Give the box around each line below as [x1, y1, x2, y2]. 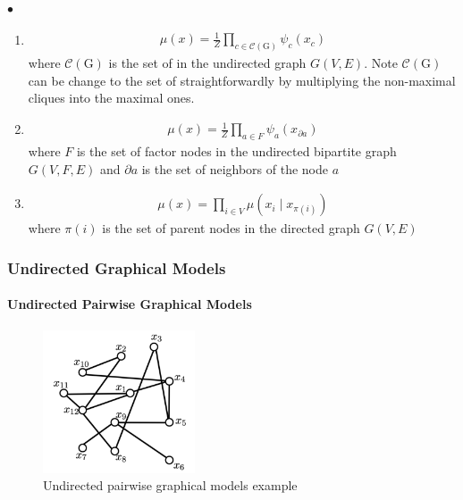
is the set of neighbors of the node [141, 159, 329, 178]
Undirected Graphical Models [7, 256, 226, 279]
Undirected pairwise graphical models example [43, 476, 298, 495]
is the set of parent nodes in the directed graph [102, 219, 360, 237]
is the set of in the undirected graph [108, 54, 307, 71]
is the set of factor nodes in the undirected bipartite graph [76, 142, 397, 161]
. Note [364, 54, 398, 71]
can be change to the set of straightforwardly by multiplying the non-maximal [28, 71, 456, 89]
